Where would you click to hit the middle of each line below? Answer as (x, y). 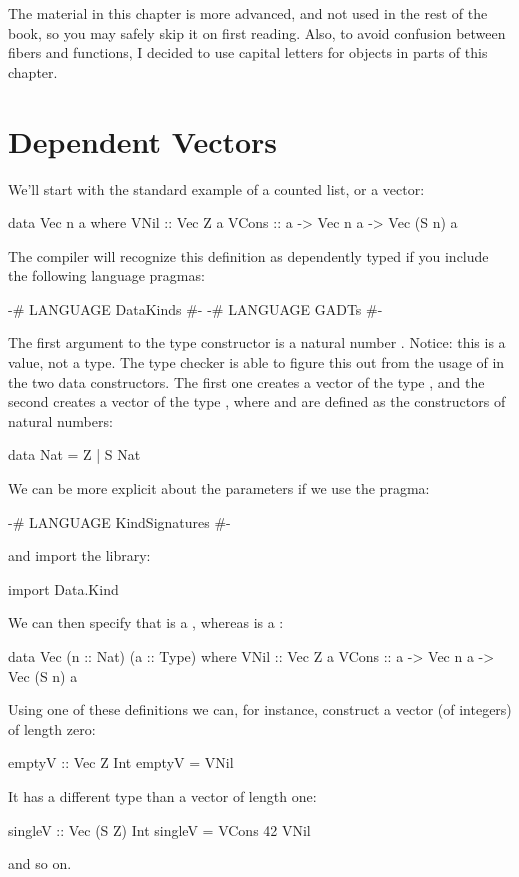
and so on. (40, 863)
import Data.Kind (63, 588)
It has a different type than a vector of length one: (162, 795)
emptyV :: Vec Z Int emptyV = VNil (121, 762)
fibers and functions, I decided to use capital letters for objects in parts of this (248, 52)
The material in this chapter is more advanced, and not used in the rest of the (248, 13)
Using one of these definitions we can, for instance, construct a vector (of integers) (260, 709)
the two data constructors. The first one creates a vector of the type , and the (246, 381)
